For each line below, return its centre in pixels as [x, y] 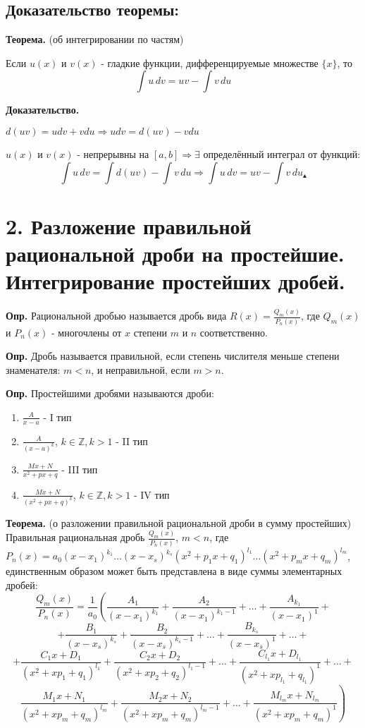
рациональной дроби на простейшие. [175, 253]
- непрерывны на [113, 153]
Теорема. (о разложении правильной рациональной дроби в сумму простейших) [179, 522]
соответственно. [234, 332]
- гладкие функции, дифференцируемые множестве [210, 62]
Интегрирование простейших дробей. [175, 281]
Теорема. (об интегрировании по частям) [95, 39]
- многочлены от [86, 332]
